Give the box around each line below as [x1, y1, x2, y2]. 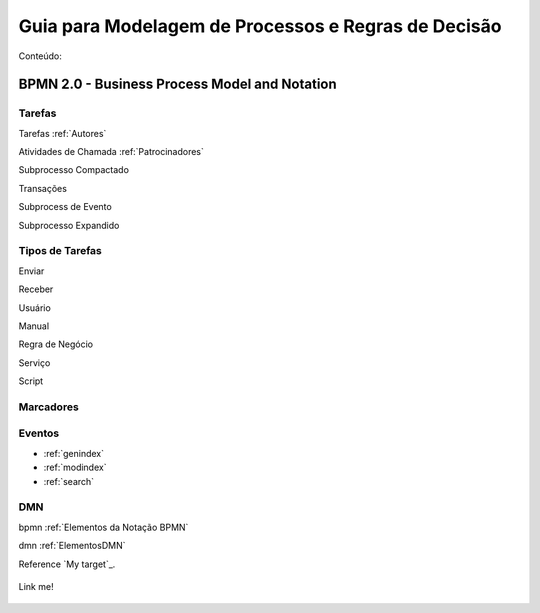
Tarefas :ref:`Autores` [18, 127, 107, 139]
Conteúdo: [18, 50, 62, 62]
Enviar [18, 265, 45, 277]
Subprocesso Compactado [18, 164, 130, 176]
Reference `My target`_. [18, 558, 116, 570]
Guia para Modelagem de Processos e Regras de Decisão [18, 15, 502, 37]
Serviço [18, 356, 51, 369]
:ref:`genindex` [43, 447, 105, 459]
